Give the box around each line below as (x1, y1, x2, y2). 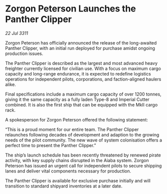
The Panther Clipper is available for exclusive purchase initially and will (5, 177, 151, 183)
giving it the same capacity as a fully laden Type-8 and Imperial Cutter (5, 96, 150, 102)
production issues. (5, 50, 43, 56)
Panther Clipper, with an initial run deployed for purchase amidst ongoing (5, 45, 156, 51)
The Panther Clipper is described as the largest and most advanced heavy (5, 60, 158, 66)
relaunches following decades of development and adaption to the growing (5, 131, 160, 137)
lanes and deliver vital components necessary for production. (5, 168, 131, 174)
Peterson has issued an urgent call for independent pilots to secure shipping (5, 162, 162, 168)
